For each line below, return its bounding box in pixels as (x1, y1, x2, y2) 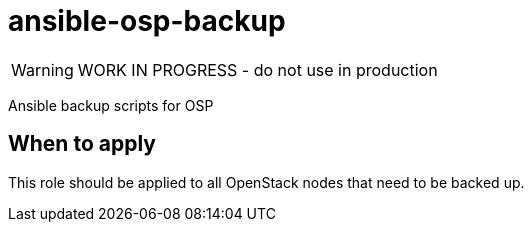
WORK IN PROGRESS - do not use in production (77, 59, 438, 80)
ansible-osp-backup (8, 4, 286, 38)
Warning (11, 59, 74, 80)
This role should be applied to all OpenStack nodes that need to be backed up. (8, 173, 525, 191)
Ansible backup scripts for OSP (8, 96, 214, 114)
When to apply (8, 131, 156, 157)
